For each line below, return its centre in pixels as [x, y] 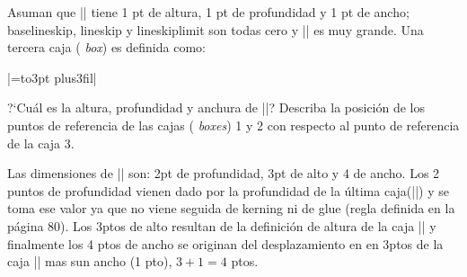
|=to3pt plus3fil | [52, 77]
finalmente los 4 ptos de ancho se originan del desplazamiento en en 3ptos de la [225, 243]
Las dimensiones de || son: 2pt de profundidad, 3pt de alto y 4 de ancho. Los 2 [224, 173]
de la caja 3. [41, 143]
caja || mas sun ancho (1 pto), [90, 261]
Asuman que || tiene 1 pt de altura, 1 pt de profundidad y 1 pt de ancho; [208, 12]
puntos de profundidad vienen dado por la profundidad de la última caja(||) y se [228, 190]
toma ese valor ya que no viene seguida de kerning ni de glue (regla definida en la [231, 208]
